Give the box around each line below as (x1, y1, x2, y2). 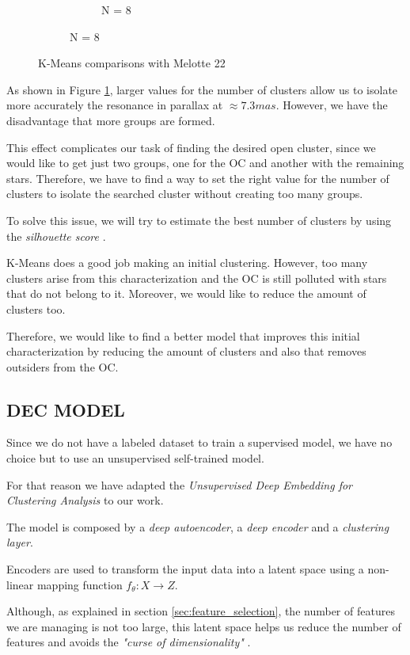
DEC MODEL (6, 397, 125, 421)
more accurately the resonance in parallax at (6, 97, 223, 113)
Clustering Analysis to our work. (6, 492, 164, 508)
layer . (6, 534, 33, 550)
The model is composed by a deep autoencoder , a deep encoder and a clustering (6, 518, 389, 535)
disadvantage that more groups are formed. (6, 112, 215, 128)
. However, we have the (275, 97, 388, 113)
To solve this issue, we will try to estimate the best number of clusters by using (6, 211, 392, 228)
